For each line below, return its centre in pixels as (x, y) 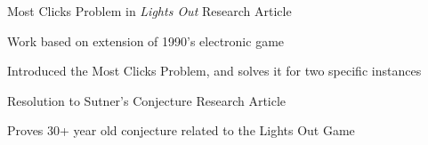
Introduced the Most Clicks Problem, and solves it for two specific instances (214, 71)
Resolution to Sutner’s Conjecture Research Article (147, 100)
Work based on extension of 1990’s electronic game (146, 40)
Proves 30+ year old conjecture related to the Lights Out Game (181, 130)
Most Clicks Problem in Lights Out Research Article (149, 11)
